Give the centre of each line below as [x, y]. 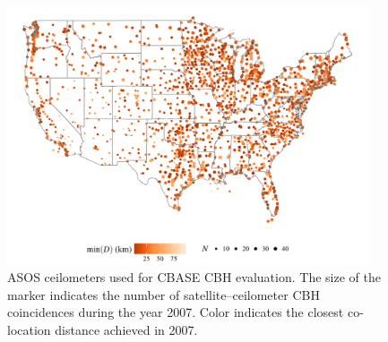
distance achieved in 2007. [126, 329]
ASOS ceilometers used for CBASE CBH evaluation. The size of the [194, 277]
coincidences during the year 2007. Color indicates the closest [176, 312]
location [29, 329]
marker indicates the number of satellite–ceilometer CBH [164, 294]
